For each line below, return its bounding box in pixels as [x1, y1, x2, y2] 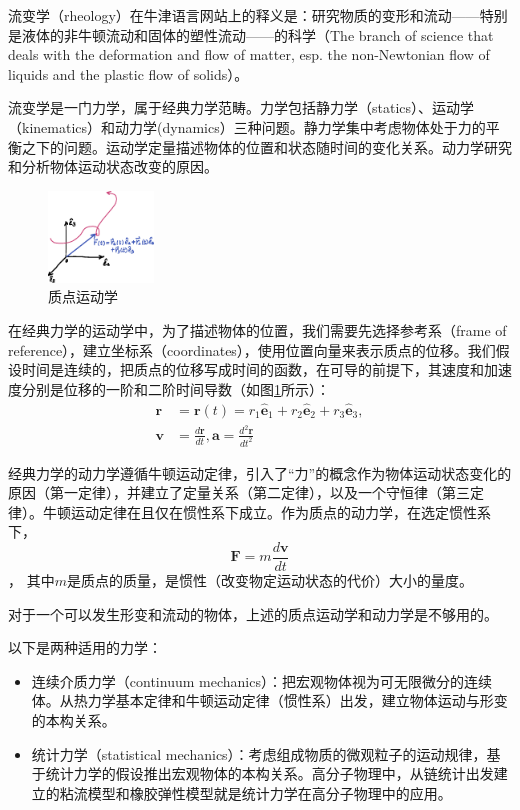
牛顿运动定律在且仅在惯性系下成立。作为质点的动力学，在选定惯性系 [42, 501, 491, 522]
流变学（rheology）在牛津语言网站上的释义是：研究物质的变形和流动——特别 [8, 5, 508, 25]
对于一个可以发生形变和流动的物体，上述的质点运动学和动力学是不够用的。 [8, 603, 498, 624]
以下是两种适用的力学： [8, 637, 162, 658]
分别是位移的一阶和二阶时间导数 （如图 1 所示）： [21, 378, 330, 399]
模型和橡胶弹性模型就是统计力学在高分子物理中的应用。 [87, 782, 452, 803]
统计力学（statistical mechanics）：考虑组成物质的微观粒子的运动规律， [31, 743, 487, 764]
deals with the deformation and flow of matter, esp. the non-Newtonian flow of [8, 44, 490, 65]
